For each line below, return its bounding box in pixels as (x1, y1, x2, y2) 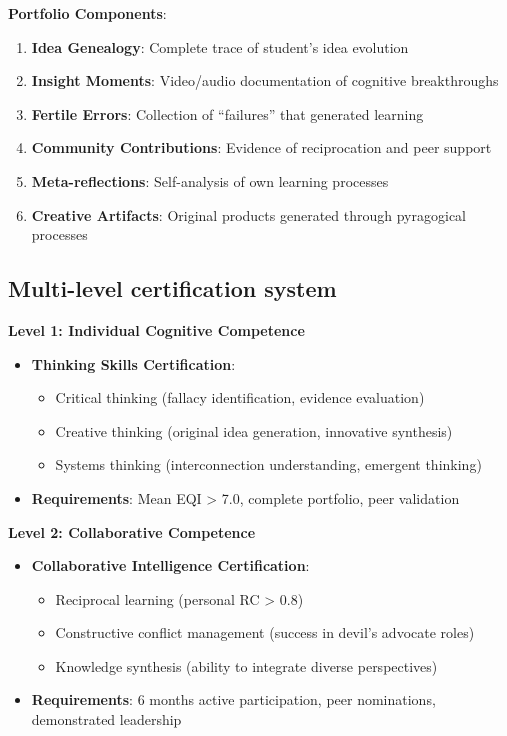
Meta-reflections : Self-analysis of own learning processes (31, 170, 389, 191)
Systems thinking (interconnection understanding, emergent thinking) (55, 454, 482, 475)
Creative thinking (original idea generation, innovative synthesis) (55, 420, 453, 441)
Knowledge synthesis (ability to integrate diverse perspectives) (55, 655, 438, 676)
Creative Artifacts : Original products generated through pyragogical (31, 204, 466, 225)
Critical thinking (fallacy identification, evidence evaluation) (55, 387, 425, 408)
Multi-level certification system (8, 273, 337, 304)
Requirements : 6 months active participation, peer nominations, (31, 689, 436, 710)
